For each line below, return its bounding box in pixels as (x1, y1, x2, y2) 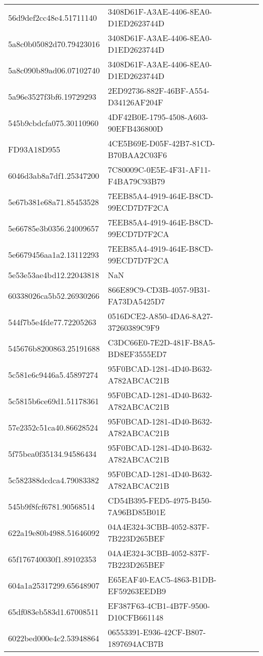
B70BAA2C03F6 (108, 149, 167, 161)
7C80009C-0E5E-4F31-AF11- (108, 164, 211, 175)
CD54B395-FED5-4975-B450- (108, 494, 212, 506)
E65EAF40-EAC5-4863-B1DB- (108, 573, 216, 585)
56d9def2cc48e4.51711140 (8, 11, 97, 23)
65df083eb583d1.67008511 (8, 605, 99, 618)
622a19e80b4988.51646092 (8, 526, 100, 538)
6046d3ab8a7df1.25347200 (8, 169, 100, 181)
